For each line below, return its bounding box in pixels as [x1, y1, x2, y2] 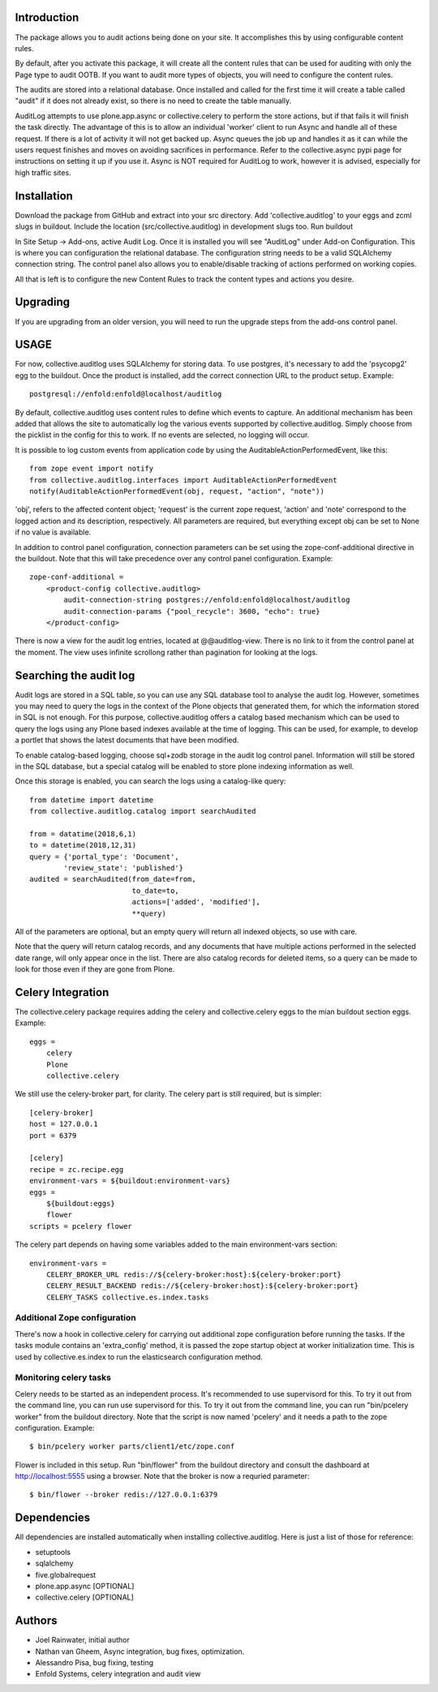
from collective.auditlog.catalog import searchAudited [29, 807, 256, 816]
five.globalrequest [35, 1570, 97, 1579]
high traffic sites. [15, 167, 72, 178]
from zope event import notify [29, 464, 154, 474]
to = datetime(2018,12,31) [29, 840, 137, 850]
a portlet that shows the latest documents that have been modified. [15, 735, 239, 745]
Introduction [15, 11, 79, 24]
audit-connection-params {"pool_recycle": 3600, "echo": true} [63, 607, 320, 616]
